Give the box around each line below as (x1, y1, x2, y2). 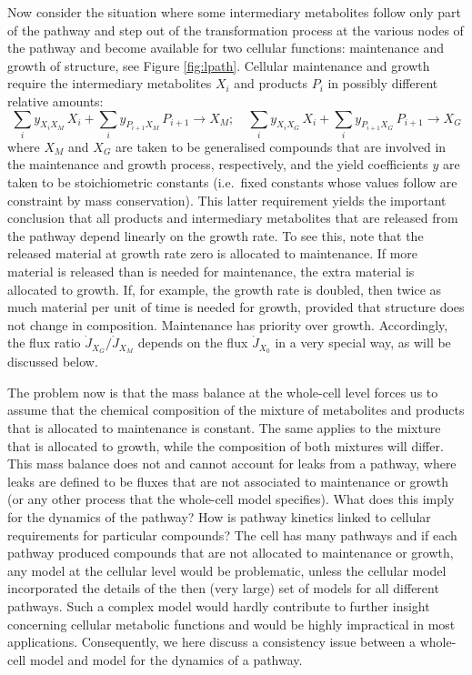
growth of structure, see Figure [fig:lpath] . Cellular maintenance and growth (7, 55, 430, 75)
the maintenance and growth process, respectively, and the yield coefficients (7, 155, 428, 174)
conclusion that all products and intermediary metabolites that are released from (7, 208, 458, 227)
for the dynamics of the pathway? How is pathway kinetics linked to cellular (7, 508, 431, 527)
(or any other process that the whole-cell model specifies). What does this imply (7, 489, 455, 509)
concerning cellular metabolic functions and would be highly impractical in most (7, 614, 456, 633)
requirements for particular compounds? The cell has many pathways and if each (7, 525, 457, 544)
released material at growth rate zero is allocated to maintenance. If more (7, 244, 418, 263)
